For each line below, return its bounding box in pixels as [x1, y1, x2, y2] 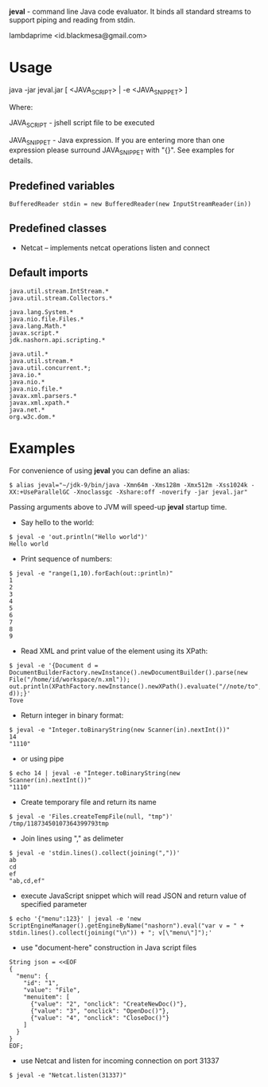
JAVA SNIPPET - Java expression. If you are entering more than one [9, 135, 225, 147]
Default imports [9, 266, 88, 280]
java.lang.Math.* [9, 322, 67, 330]
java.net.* [9, 406, 45, 414]
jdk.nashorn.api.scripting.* [9, 336, 106, 344]
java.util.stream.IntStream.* [9, 287, 110, 295]
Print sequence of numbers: [20, 553, 113, 563]
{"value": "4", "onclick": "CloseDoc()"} [29, 1014, 170, 1022]
